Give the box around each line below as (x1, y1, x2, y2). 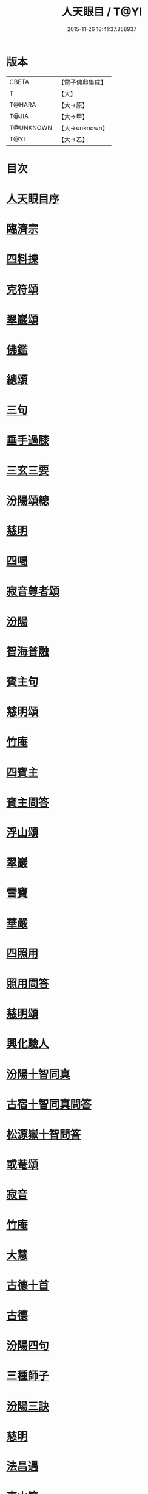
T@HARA (9, 101, 36, 109)
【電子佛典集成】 (58, 78, 107, 87)
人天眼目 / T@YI (61, 5, 143, 19)
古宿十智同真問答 (6, 1098, 92, 1111)
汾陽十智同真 (6, 1067, 71, 1081)
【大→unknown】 (58, 124, 109, 132)
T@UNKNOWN (9, 123, 53, 132)
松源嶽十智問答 (6, 1128, 81, 1142)
